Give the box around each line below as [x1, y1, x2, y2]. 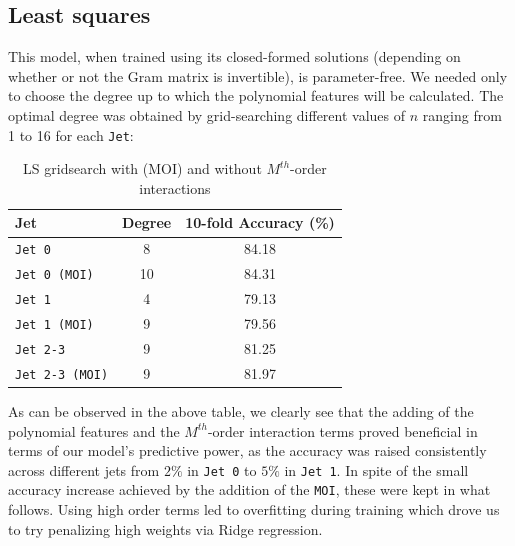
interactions [139, 177, 211, 198]
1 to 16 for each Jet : [8, 124, 134, 145]
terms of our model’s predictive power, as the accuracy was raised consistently [8, 440, 487, 461]
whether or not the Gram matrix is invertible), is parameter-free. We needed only [8, 65, 508, 86]
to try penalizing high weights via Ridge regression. [8, 518, 323, 539]
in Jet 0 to [187, 459, 257, 480]
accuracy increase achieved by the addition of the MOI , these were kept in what [8, 479, 491, 500]
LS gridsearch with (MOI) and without [23, 158, 262, 179]
